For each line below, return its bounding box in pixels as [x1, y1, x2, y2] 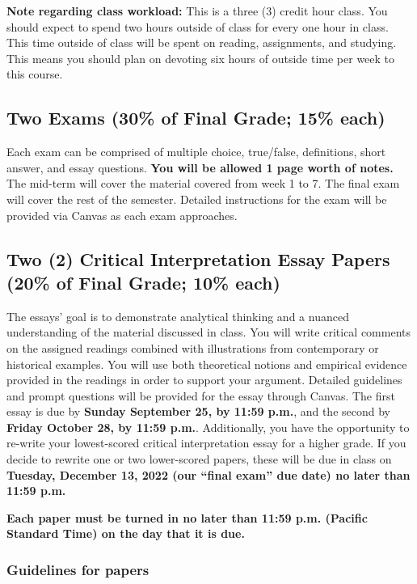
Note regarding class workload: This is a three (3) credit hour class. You [6, 2, 388, 19]
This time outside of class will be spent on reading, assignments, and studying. [6, 34, 397, 51]
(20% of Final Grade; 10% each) [6, 269, 280, 294]
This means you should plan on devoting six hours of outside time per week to [6, 49, 395, 66]
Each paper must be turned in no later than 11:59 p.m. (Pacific [6, 509, 368, 526]
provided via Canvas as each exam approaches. [6, 206, 238, 223]
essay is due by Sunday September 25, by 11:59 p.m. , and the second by [6, 403, 390, 420]
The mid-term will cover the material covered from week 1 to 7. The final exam [6, 175, 400, 192]
